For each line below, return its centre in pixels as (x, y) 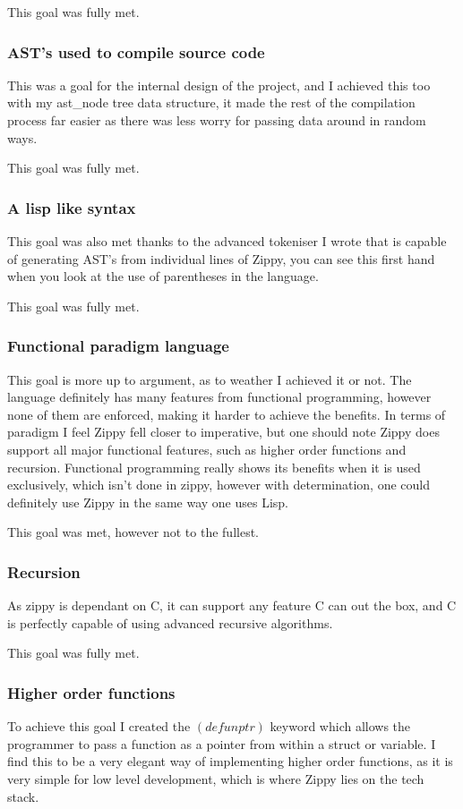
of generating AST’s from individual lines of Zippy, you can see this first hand (221, 258)
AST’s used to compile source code (136, 51)
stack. (23, 796)
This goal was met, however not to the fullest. (133, 532)
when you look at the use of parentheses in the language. (163, 276)
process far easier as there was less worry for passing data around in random (217, 120)
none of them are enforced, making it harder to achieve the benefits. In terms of (227, 414)
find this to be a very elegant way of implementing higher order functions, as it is (230, 761)
